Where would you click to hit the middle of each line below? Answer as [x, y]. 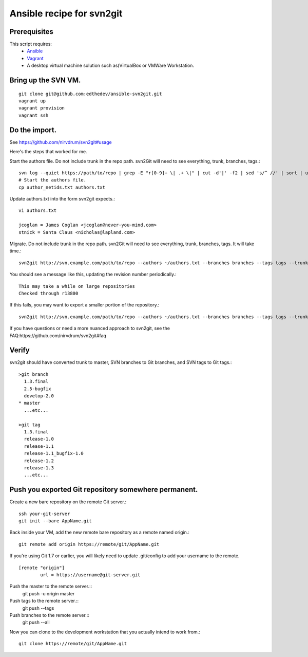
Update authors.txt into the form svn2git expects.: [62, 199]
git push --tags [38, 608]
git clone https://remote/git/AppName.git [73, 644]
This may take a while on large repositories [77, 286]
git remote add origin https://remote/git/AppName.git [89, 544]
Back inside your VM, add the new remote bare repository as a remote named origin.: [100, 533]
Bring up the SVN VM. [45, 80]
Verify [20, 350]
